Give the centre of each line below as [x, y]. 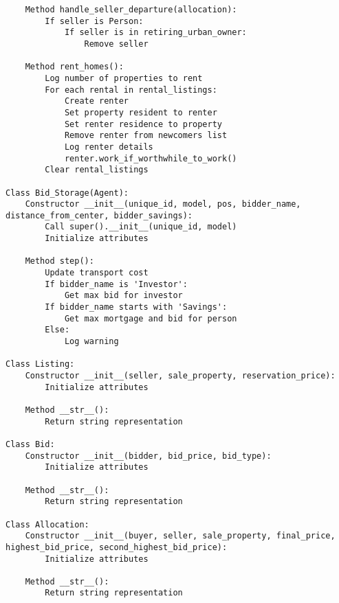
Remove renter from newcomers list [146, 136]
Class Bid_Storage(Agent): [67, 193]
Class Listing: [40, 364]
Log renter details [109, 147]
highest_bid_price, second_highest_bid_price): [117, 547]
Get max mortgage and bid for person [151, 318]
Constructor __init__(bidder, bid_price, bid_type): [148, 456]
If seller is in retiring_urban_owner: [155, 33]
